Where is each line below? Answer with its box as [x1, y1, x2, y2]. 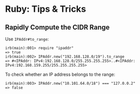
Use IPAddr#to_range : [5, 36, 49, 42]
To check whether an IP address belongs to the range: [5, 71, 115, 77]
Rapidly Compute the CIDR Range [5, 23, 110, 31]
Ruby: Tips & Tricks [5, 3, 86, 15]
